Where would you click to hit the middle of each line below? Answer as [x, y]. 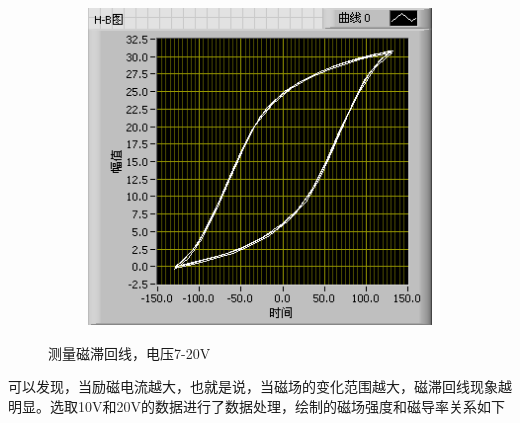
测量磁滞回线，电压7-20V [129, 352]
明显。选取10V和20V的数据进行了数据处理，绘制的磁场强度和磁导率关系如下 [256, 406]
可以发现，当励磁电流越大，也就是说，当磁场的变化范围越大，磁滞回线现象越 [260, 386]
